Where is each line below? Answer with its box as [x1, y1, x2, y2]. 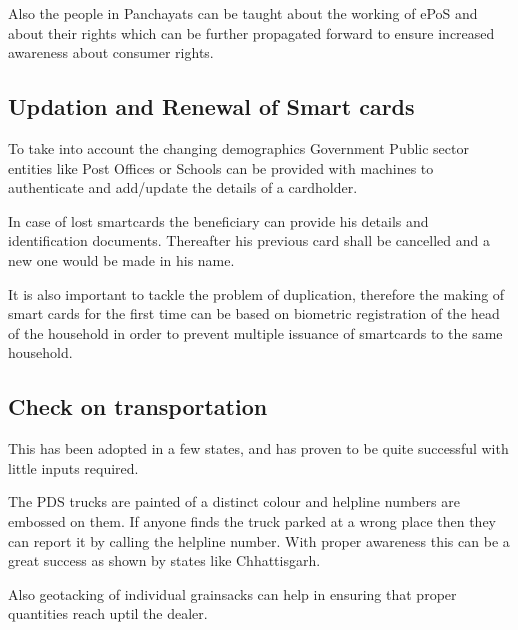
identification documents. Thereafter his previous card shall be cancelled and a [8, 230, 490, 251]
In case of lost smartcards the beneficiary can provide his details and [8, 210, 429, 231]
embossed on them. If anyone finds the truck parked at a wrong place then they [8, 510, 496, 531]
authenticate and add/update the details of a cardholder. [8, 177, 358, 198]
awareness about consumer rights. [8, 42, 214, 63]
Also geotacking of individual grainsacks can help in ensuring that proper [8, 583, 457, 604]
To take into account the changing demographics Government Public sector [8, 137, 469, 158]
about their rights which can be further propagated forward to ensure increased [8, 22, 495, 43]
